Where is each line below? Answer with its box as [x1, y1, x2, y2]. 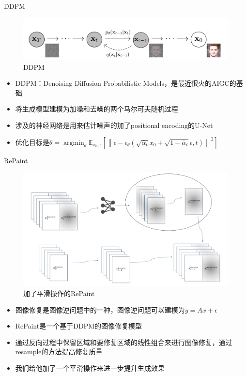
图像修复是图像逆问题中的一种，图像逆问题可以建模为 [15, 304, 185, 314]
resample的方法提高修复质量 [15, 346, 103, 357]
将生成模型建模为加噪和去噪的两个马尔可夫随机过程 [15, 104, 178, 114]
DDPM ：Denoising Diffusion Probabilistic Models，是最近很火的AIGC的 [15, 78, 236, 88]
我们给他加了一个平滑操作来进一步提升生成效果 [15, 362, 165, 373]
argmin [63, 139, 84, 146]
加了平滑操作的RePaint [23, 288, 95, 298]
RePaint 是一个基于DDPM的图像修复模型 [15, 321, 142, 331]
